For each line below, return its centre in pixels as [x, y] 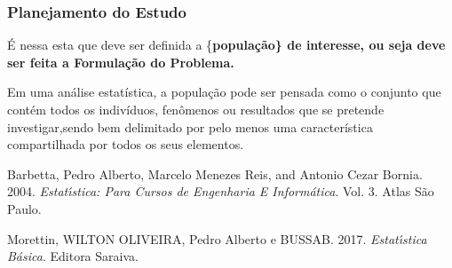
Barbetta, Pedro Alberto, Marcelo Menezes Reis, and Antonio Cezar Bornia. [215, 173]
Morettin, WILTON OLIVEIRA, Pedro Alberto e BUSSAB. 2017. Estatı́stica [217, 238]
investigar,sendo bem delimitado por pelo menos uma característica [190, 126]
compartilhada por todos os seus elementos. [126, 144]
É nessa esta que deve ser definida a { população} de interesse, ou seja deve [226, 45]
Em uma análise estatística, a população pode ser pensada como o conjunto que [224, 92]
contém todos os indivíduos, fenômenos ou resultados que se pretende [196, 109]
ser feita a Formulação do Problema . [121, 62]
